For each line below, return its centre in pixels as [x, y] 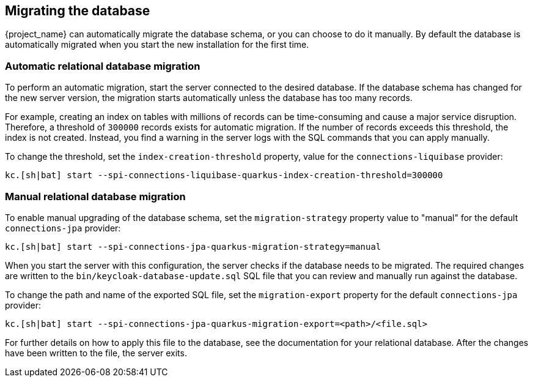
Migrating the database [78, 11]
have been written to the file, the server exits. [96, 353]
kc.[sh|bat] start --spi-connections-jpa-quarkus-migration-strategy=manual [193, 246]
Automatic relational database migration [103, 66]
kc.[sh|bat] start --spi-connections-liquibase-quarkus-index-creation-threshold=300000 [224, 175]
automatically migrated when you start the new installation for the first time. [157, 45]
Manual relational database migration [95, 196]
